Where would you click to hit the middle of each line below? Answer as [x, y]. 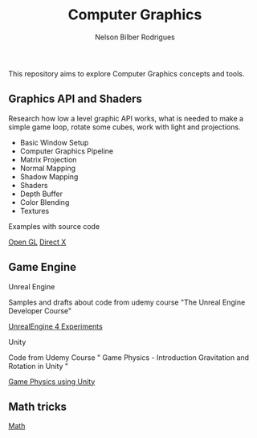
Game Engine [42, 267]
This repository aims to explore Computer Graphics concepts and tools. [126, 73]
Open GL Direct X [37, 242]
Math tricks [37, 406]
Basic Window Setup [54, 142]
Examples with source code [54, 226]
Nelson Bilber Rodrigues [135, 37]
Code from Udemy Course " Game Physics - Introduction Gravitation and [129, 357]
